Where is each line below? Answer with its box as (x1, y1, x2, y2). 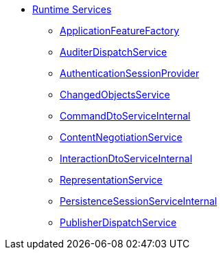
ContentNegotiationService (60, 131, 183, 143)
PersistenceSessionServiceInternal (60, 195, 218, 207)
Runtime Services (32, 3, 112, 15)
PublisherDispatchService (60, 217, 177, 228)
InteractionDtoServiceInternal (60, 153, 193, 164)
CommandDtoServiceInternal (60, 110, 191, 122)
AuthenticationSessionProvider (60, 67, 200, 79)
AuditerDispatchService (60, 46, 167, 58)
